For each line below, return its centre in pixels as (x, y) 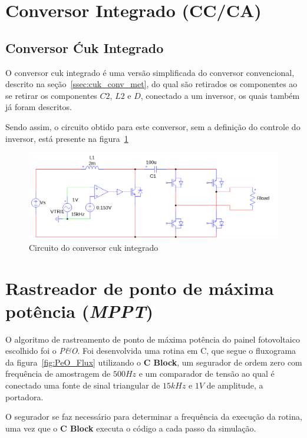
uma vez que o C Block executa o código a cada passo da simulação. (131, 428)
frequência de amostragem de (58, 374)
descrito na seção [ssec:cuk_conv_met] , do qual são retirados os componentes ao (151, 84)
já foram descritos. (39, 107)
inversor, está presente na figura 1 (67, 138)
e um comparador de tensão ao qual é (207, 374)
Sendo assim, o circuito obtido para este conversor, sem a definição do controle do (153, 126)
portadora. (24, 396)
